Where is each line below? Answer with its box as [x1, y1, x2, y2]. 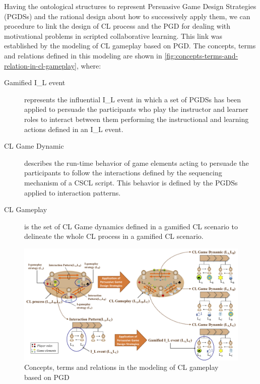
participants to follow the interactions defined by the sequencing [24, 167, 222, 178]
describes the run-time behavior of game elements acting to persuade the [24, 157, 249, 168]
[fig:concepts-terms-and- [164, 50, 238, 60]
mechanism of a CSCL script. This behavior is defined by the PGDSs [24, 177, 238, 187]
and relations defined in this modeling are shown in [4, 50, 162, 60]
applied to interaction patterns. [24, 187, 121, 198]
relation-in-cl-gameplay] [4, 60, 77, 71]
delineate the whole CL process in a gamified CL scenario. [24, 231, 204, 241]
